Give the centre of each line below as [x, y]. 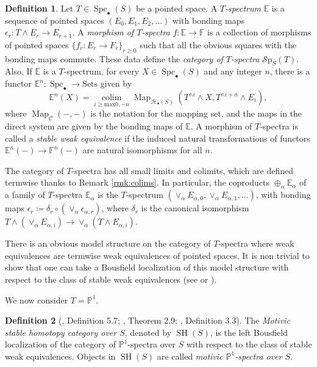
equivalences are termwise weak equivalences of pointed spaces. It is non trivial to [157, 255]
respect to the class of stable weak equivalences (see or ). [111, 279]
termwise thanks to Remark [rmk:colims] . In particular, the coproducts [137, 182]
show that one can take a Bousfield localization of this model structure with [147, 267]
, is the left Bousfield [249, 332]
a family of [25, 194]
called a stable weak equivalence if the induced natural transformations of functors [158, 138]
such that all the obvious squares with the [218, 44]
